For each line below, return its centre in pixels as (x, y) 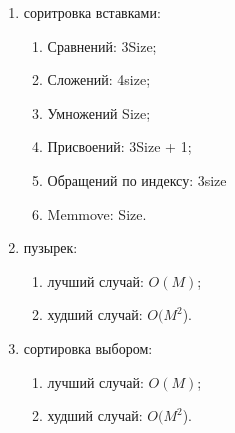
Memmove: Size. (97, 213)
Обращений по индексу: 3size (137, 179)
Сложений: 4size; (99, 79)
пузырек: (50, 247)
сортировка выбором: (88, 347)
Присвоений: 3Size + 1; (119, 146)
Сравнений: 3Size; (102, 45)
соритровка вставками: (92, 12)
